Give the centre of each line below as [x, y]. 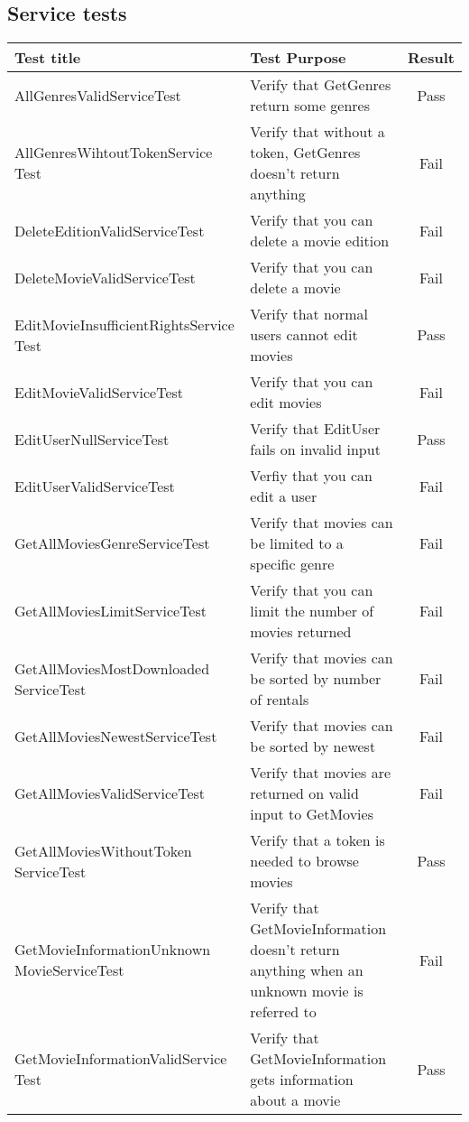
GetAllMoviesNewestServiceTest [116, 736]
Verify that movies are [321, 773]
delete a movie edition [320, 241]
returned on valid [304, 793]
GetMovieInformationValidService [121, 1059]
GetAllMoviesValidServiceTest [110, 793]
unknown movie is [307, 991]
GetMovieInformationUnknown [113, 950]
